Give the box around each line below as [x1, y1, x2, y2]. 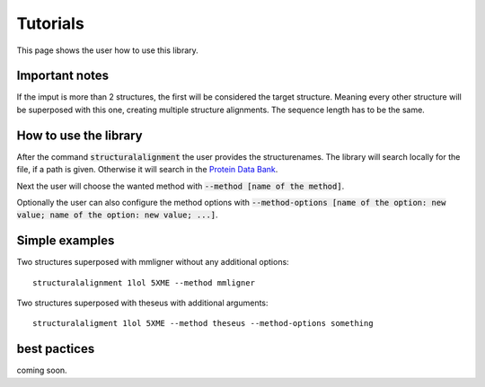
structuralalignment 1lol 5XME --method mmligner [32, 277, 256, 287]
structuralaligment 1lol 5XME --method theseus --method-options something [32, 319, 374, 329]
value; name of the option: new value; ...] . [16, 209, 219, 220]
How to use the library [16, 128, 143, 143]
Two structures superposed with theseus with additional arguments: [16, 297, 269, 308]
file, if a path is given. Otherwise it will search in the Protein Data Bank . [16, 164, 278, 175]
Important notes [16, 68, 110, 84]
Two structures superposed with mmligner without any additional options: [16, 257, 289, 268]
